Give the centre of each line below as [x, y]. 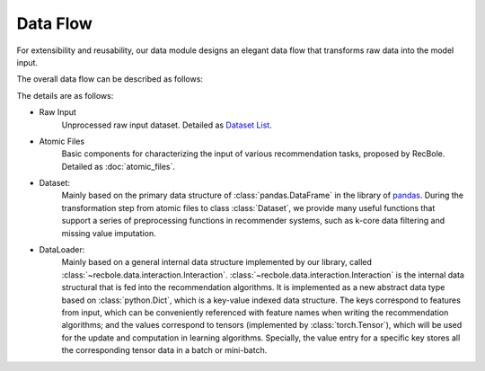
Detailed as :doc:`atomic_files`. [118, 166]
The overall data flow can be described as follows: [110, 79]
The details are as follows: [65, 95]
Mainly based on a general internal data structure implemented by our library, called [217, 262]
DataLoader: [62, 250]
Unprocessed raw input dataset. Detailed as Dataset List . [167, 125]
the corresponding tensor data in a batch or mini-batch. [164, 350]
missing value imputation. [109, 233]
